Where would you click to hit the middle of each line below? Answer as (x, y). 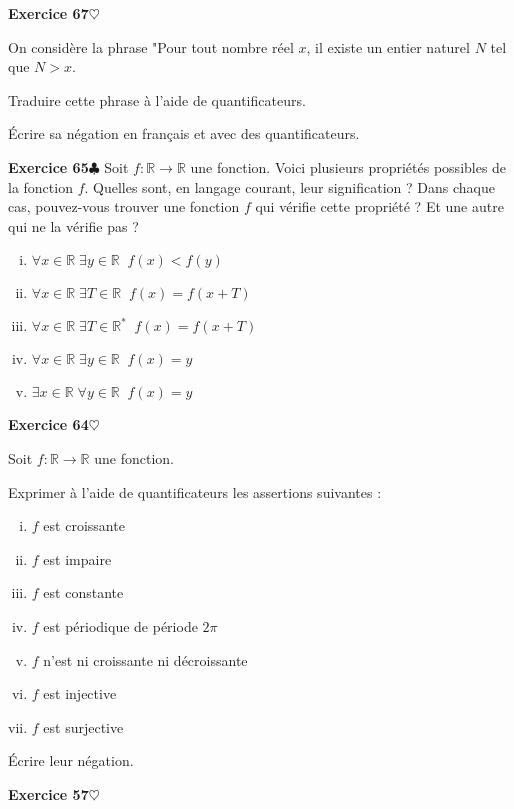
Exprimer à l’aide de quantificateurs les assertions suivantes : (195, 491)
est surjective (83, 726)
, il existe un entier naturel (388, 46)
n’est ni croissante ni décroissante (145, 659)
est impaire (77, 558)
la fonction (40, 186)
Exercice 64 (48, 424)
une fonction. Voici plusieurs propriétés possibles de (348, 166)
